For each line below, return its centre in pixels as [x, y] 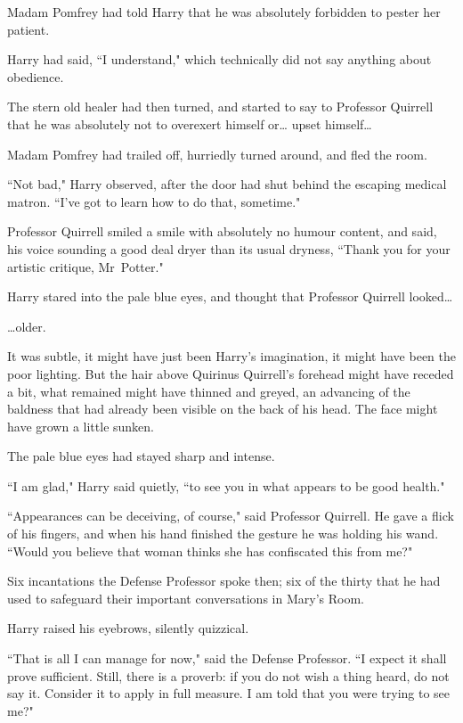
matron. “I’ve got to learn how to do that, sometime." [154, 201]
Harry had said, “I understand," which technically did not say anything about [219, 59]
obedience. [36, 76]
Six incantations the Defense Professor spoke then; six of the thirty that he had [224, 581]
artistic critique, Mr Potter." [85, 266]
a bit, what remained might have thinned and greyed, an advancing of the [209, 391]
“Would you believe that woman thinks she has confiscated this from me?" [210, 550]
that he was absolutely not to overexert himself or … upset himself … [190, 123]
